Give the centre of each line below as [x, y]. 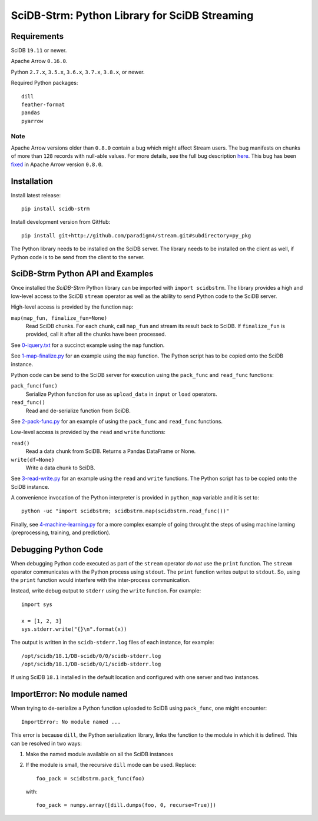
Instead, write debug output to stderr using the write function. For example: [106, 591]
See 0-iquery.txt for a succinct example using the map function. [88, 345]
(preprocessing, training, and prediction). [61, 532]
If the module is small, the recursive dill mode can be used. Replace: [111, 765]
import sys [37, 604]
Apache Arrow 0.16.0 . [39, 61]
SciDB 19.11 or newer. [39, 51]
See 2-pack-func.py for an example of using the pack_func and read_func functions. [117, 421]
